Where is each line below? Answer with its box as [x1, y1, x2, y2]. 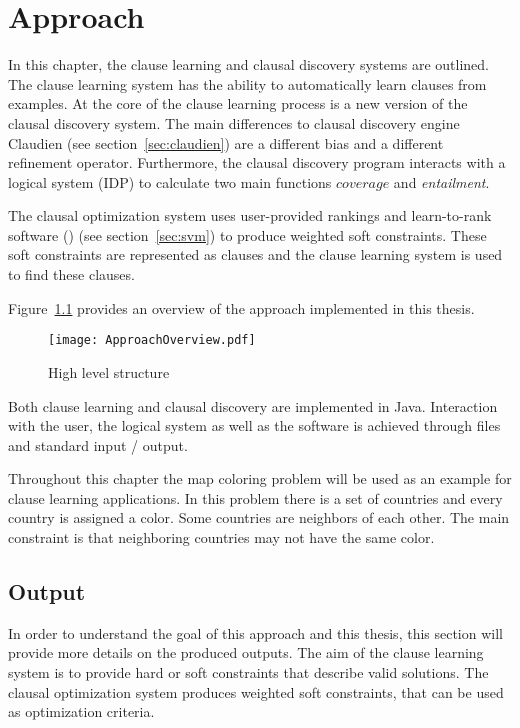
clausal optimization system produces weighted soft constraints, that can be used [8, 681, 504, 702]
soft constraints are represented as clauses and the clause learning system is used [8, 244, 503, 265]
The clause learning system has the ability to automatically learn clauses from [8, 73, 487, 94]
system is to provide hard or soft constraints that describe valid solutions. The [8, 662, 489, 683]
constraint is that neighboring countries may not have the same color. [8, 527, 435, 548]
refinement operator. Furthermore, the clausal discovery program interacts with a [8, 152, 506, 173]
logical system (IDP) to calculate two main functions [8, 171, 332, 192]
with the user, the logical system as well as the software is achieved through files [8, 415, 501, 436]
